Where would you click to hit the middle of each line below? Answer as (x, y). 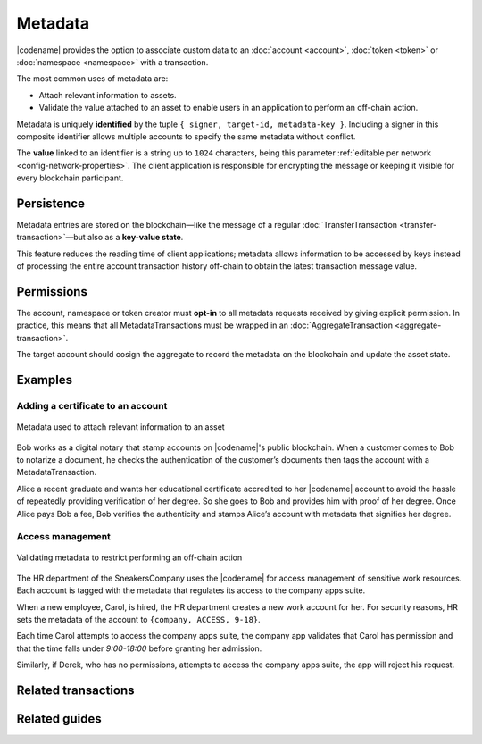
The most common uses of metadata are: (92, 79)
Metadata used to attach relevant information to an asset (120, 427)
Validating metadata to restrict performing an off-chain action (129, 557)
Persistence (50, 203)
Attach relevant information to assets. (108, 95)
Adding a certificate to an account (92, 406)
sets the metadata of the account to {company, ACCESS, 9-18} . (138, 620)
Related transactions (75, 691)
